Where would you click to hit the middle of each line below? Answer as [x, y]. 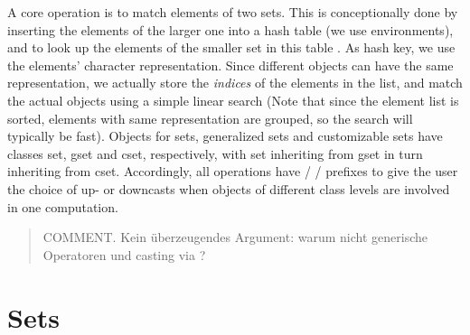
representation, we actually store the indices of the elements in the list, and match [235, 83]
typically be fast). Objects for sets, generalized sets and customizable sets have [225, 136]
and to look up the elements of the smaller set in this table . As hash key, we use [231, 47]
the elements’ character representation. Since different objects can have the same [230, 65]
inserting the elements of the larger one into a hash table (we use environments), [230, 29]
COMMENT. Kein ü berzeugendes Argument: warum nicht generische [235, 237]
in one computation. [63, 206]
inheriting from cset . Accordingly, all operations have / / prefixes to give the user [233, 171]
